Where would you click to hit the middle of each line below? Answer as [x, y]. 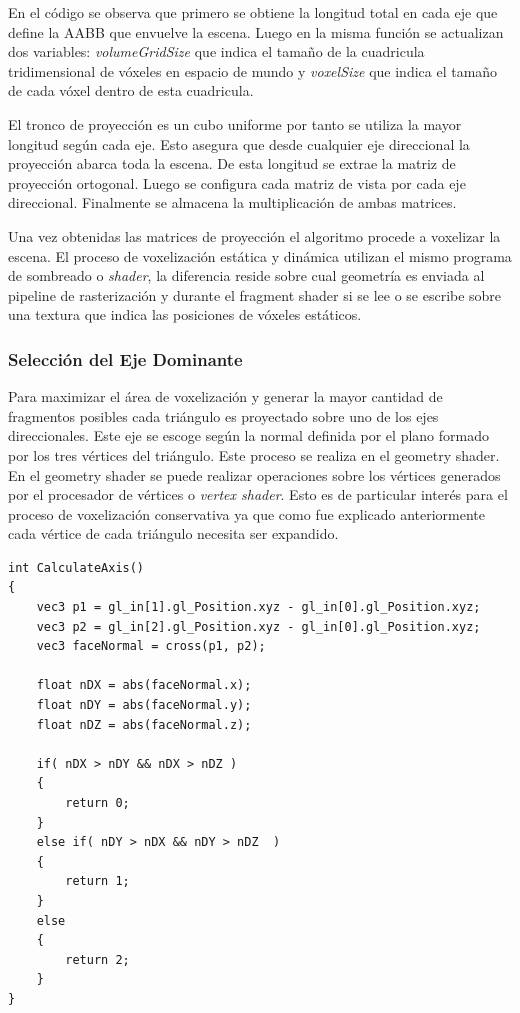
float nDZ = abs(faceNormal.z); [144, 724]
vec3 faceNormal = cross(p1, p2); [151, 646]
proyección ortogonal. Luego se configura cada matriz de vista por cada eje [237, 182]
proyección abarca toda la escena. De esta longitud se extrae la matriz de [232, 163]
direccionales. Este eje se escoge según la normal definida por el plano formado [248, 435]
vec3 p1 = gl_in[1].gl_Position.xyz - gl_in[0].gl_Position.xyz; [258, 607]
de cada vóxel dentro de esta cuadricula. [131, 90]
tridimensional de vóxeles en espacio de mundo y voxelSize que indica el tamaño [253, 70]
